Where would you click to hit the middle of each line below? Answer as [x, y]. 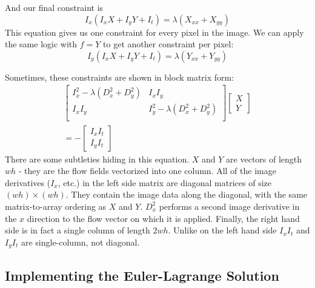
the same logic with [41, 44]
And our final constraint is [54, 7]
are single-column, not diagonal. [80, 242]
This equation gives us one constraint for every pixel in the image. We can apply [154, 32]
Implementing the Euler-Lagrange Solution [142, 275]
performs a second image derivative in [229, 206]
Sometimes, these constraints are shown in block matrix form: [120, 77]
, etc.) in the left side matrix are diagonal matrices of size [164, 182]
